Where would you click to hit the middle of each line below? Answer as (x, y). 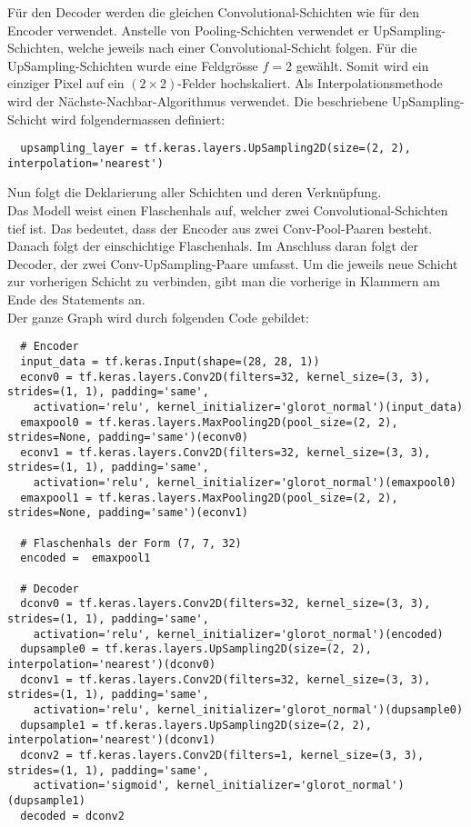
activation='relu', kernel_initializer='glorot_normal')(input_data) (248, 407)
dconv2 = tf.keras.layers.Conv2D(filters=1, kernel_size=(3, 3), (222, 755)
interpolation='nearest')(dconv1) (112, 740)
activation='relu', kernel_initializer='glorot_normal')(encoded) (238, 634)
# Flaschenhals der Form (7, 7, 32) (131, 543)
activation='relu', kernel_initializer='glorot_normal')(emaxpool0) (245, 483)
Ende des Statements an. (76, 299)
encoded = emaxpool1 (85, 558)
